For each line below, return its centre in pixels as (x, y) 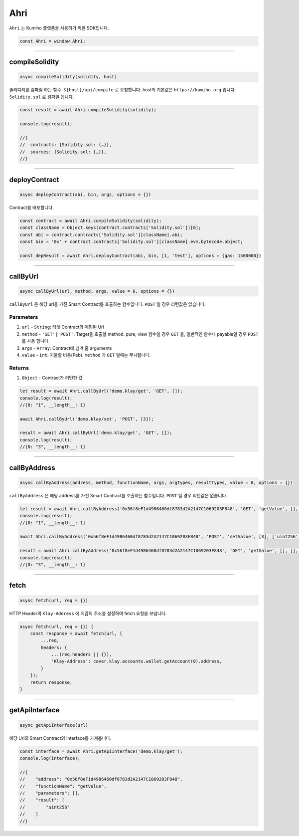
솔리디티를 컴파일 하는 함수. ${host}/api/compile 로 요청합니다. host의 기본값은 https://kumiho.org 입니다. (123, 90)
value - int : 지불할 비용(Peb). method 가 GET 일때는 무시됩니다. (86, 355)
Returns (19, 368)
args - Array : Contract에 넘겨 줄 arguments (67, 348)
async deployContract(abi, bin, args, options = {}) (85, 194)
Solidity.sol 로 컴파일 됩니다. (42, 97)
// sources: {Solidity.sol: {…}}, (63, 152)
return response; (51, 682)
